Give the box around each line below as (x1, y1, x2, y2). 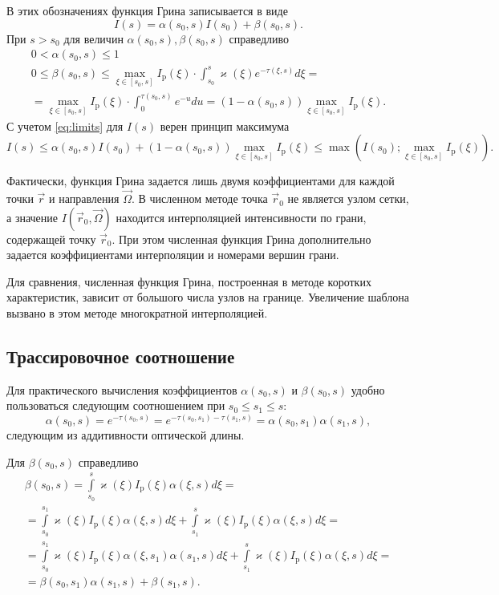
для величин (63, 30, 124, 47)
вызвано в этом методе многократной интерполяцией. (6, 305, 268, 322)
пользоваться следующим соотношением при (6, 397, 225, 414)
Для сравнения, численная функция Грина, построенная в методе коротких (6, 273, 371, 289)
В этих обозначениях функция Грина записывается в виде (6, 2, 288, 18)
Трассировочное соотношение (6, 344, 235, 369)
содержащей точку (6, 230, 96, 247)
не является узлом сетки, (287, 190, 409, 207)
